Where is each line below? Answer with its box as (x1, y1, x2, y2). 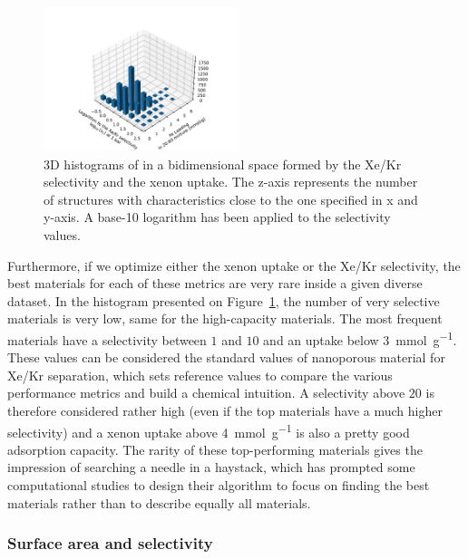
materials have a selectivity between (7, 330, 207, 349)
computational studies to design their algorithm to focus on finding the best (7, 476, 430, 494)
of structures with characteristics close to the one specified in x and (44, 189, 418, 208)
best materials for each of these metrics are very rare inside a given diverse (7, 274, 423, 293)
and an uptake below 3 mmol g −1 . (263, 327, 457, 349)
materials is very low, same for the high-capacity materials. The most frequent (7, 309, 443, 328)
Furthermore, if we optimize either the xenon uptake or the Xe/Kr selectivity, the (7, 255, 461, 275)
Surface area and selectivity (7, 532, 213, 554)
